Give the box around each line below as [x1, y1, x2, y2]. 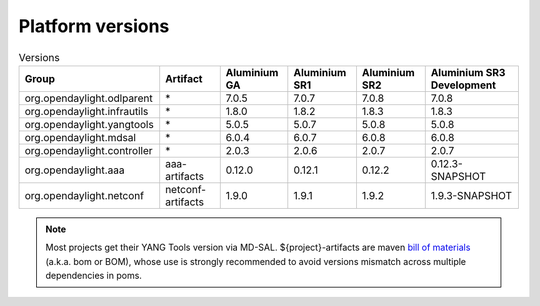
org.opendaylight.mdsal [24, 130, 137, 144]
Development [430, 78, 497, 92]
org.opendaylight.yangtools [24, 117, 154, 131]
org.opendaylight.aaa [24, 163, 125, 177]
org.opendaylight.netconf [24, 188, 145, 202]
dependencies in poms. [45, 270, 142, 282]
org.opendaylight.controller [24, 143, 154, 157]
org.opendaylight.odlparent [24, 91, 154, 105]
